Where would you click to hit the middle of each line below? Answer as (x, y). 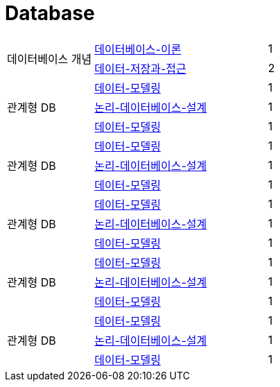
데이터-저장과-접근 (140, 68)
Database (50, 13)
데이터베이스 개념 (50, 59)
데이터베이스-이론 (138, 49)
